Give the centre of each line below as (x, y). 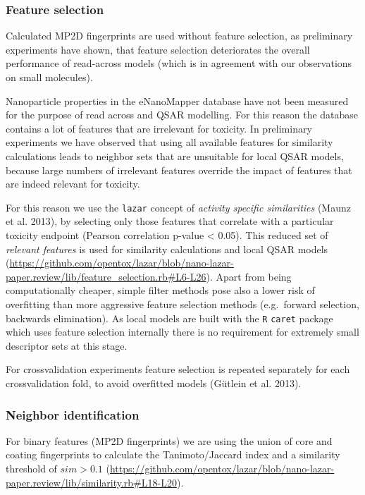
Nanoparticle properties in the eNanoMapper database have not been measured (177, 100)
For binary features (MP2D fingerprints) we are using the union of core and (169, 440)
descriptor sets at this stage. (67, 345)
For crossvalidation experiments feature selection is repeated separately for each (178, 369)
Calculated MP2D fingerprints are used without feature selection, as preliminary (179, 36)
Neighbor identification (73, 414)
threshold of (31, 468)
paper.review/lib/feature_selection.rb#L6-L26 (106, 276)
